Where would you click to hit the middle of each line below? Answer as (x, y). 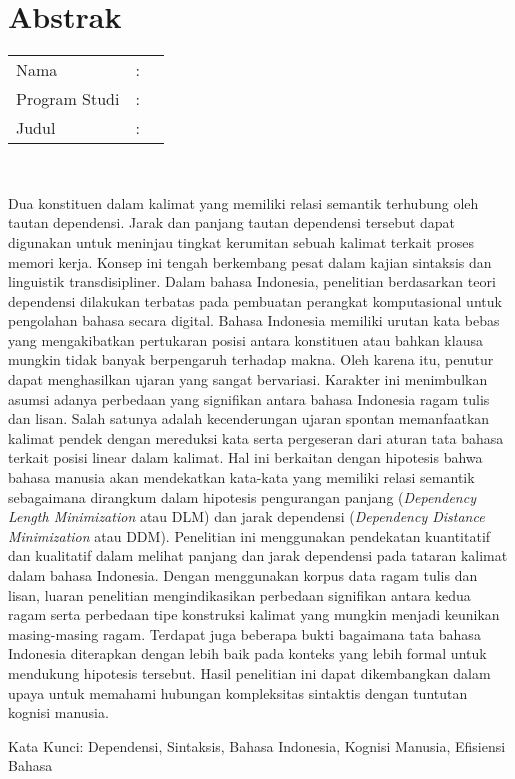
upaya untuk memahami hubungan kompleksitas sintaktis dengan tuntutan (238, 692)
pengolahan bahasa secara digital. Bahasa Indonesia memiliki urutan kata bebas (254, 320)
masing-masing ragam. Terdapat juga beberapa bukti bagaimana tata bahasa (244, 633)
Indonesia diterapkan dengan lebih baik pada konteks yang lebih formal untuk (247, 653)
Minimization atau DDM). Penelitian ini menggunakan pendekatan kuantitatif (249, 535)
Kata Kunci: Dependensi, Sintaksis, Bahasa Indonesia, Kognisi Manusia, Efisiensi (257, 745)
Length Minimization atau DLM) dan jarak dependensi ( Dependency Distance (246, 516)
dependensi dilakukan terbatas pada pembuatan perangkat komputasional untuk (255, 300)
